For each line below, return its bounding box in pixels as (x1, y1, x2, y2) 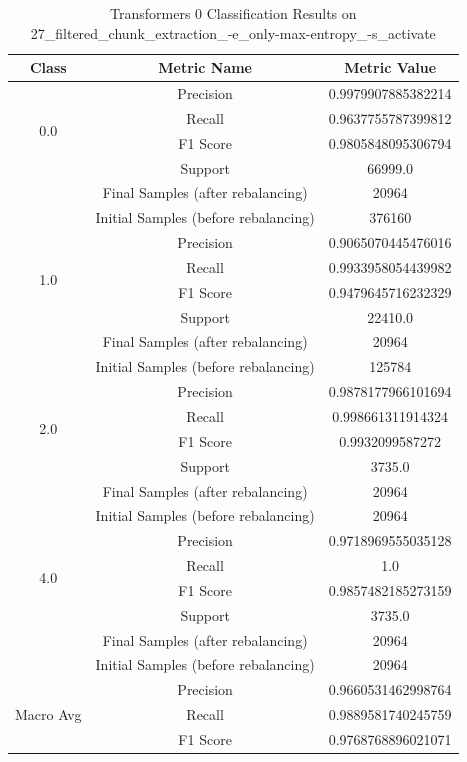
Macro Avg (15, 704, 82, 725)
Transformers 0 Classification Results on (110, 3, 357, 23)
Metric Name (158, 57, 252, 78)
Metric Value (344, 57, 437, 78)
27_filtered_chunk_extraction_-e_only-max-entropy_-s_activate (30, 22, 436, 43)
